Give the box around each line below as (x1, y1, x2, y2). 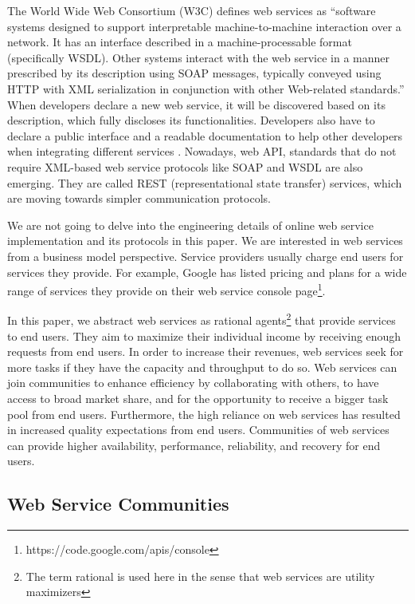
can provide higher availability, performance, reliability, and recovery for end (7, 436, 381, 453)
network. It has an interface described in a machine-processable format (7, 34, 352, 50)
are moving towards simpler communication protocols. (7, 190, 271, 207)
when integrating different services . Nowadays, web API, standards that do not (7, 143, 397, 160)
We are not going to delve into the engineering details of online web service (7, 216, 374, 233)
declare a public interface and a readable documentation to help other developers (7, 127, 403, 144)
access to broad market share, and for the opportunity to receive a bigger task (7, 389, 389, 406)
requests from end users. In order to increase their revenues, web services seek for (7, 343, 404, 360)
